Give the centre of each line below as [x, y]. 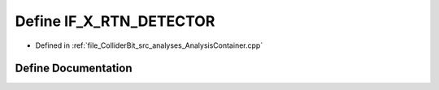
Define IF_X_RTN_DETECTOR [115, 21]
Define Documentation [74, 69]
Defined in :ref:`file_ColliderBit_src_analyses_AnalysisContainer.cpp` [149, 45]
